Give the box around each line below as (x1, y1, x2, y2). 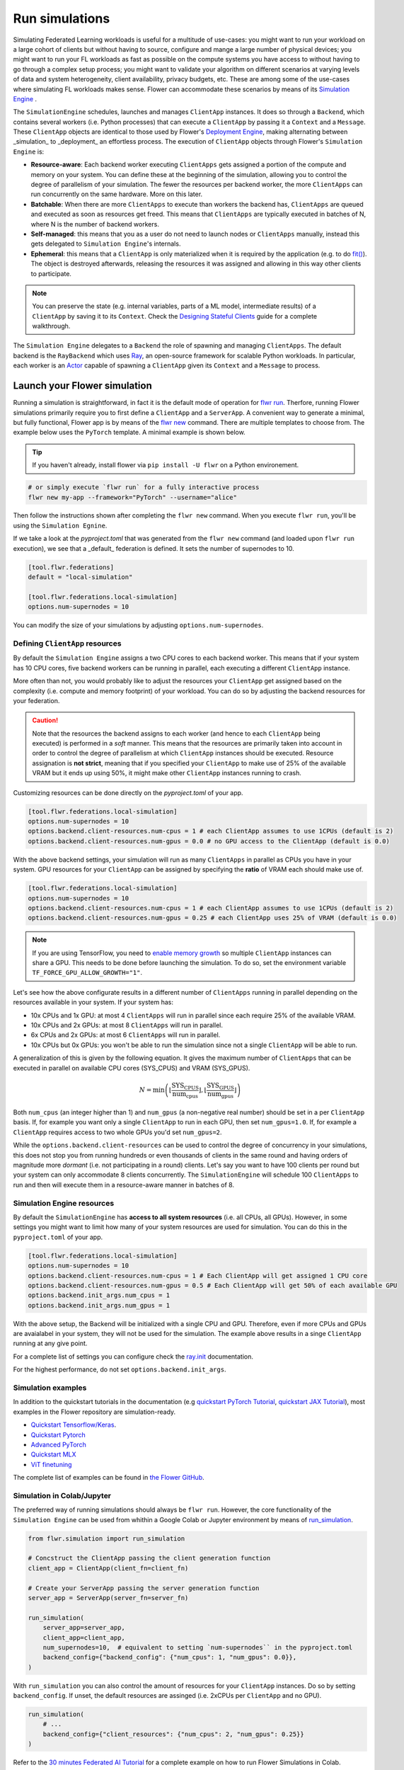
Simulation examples (13, 1383, 87, 1393)
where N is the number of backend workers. (30, 219, 159, 228)
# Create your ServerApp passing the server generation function (28, 1584, 260, 1592)
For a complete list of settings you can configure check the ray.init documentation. (13, 1352, 254, 1361)
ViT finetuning (30, 1460, 72, 1468)
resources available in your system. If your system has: (13, 998, 173, 1007)
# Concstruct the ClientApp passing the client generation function (28, 1554, 271, 1563)
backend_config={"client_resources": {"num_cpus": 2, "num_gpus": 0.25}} (42, 1730, 304, 1738)
